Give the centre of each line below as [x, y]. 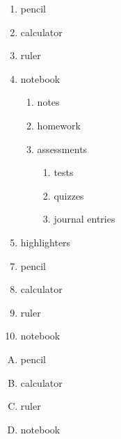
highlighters [46, 242]
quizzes [69, 195]
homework [59, 125]
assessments [62, 149]
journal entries [84, 219]
